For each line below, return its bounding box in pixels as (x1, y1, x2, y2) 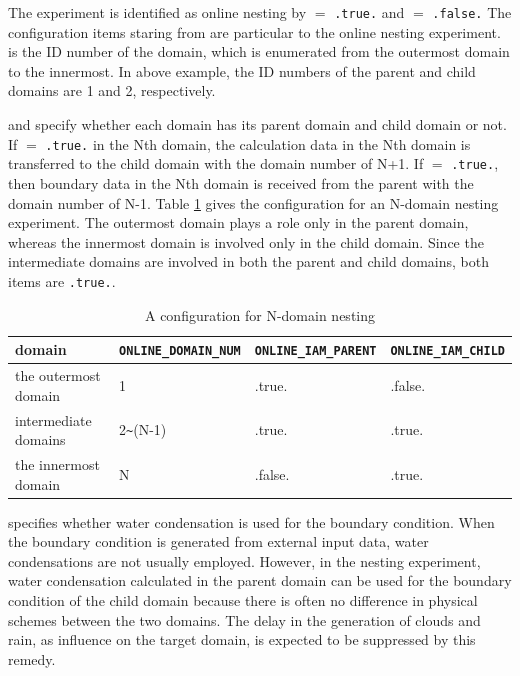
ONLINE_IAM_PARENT (254, 344, 377, 359)
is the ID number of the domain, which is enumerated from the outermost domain (8, 41, 510, 62)
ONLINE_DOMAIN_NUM (119, 344, 241, 359)
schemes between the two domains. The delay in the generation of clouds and (8, 609, 481, 630)
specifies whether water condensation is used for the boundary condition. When (8, 511, 495, 532)
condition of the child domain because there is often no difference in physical (8, 590, 478, 610)
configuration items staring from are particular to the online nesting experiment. (8, 21, 501, 42)
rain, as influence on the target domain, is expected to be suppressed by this (8, 629, 476, 650)
